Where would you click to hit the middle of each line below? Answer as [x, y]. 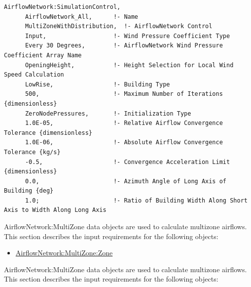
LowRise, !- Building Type [97, 84]
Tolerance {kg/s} [32, 152]
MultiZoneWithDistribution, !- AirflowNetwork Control [119, 26]
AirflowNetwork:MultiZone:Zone [64, 253]
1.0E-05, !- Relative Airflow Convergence [124, 123]
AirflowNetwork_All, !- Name [82, 17]
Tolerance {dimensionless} [48, 133]
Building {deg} [29, 191]
